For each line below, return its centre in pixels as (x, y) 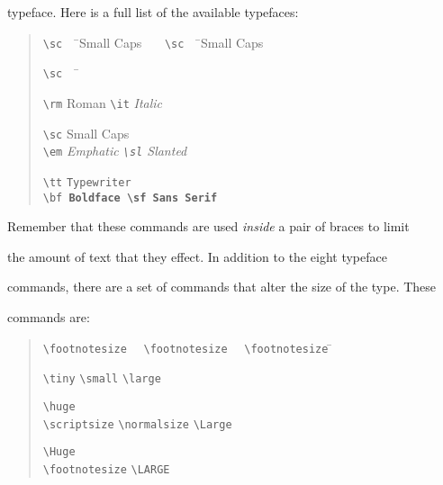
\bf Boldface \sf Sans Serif (130, 198)
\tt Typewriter (87, 182)
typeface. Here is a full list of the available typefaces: (153, 12)
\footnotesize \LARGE (106, 469)
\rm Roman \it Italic (103, 102)
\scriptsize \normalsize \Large (137, 424)
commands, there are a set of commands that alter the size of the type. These (222, 287)
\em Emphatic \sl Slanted (115, 151)
